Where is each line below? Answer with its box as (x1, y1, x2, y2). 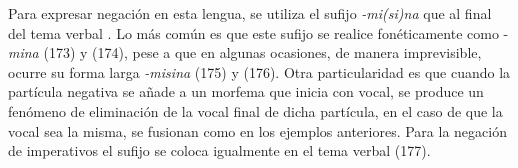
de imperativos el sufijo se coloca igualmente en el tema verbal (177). (8, 140, 431, 161)
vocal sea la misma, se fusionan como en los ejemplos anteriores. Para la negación (8, 120, 507, 141)
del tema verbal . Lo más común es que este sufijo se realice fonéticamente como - (8, 22, 509, 43)
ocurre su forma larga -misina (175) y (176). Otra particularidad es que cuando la (8, 61, 511, 82)
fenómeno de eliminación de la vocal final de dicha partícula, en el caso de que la (8, 100, 503, 121)
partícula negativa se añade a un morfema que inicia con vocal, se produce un (8, 81, 484, 102)
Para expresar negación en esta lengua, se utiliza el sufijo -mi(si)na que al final (8, 3, 492, 23)
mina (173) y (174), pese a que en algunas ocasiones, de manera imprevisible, (8, 42, 482, 63)
